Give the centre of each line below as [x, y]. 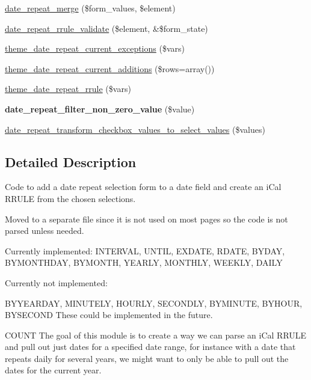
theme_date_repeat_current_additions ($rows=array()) [110, 68]
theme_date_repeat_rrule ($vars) [68, 89]
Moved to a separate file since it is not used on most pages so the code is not [146, 219]
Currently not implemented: [56, 282]
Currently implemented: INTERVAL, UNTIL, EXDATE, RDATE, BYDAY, [145, 250]
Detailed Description [71, 161]
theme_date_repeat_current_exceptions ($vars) [95, 48]
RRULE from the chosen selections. [70, 198]
